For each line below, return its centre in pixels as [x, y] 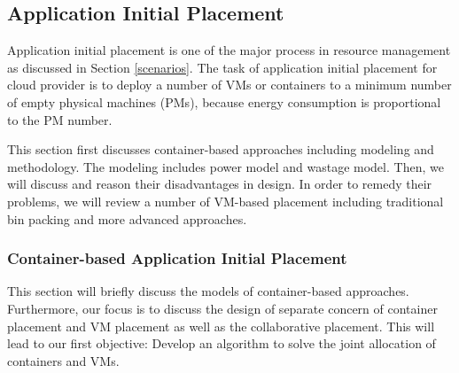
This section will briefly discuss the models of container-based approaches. [208, 291]
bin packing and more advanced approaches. [127, 218]
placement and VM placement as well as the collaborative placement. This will [221, 326]
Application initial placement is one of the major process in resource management [229, 50]
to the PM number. [60, 119]
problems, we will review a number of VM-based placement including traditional [226, 201]
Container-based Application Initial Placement [177, 258]
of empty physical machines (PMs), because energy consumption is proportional [224, 101]
